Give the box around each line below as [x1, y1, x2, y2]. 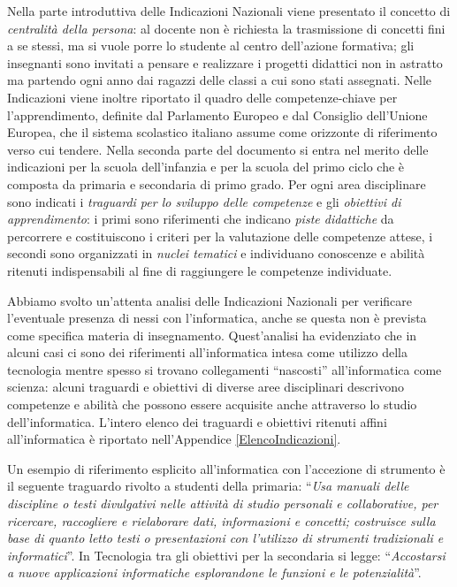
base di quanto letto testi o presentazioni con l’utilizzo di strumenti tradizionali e [7, 529, 444, 547]
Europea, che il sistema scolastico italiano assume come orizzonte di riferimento [7, 123, 438, 141]
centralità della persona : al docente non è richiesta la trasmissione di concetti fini [7, 19, 446, 37]
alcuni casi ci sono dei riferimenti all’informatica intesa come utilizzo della [7, 343, 407, 362]
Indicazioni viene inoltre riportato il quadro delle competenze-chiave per [7, 88, 398, 106]
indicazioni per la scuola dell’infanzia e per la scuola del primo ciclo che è [7, 157, 405, 176]
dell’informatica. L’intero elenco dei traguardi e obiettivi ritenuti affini [7, 412, 387, 431]
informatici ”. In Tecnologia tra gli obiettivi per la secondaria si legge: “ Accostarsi [7, 545, 446, 564]
